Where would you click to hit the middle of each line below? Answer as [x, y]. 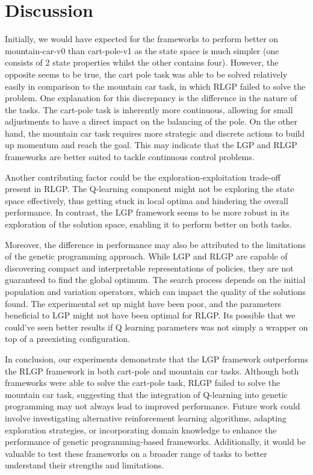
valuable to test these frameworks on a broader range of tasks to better [136, 453]
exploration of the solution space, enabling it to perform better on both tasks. [148, 224]
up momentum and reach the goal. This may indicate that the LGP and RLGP [151, 145]
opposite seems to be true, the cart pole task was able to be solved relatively [146, 74]
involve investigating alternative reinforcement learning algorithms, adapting [146, 418]
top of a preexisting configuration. [67, 339]
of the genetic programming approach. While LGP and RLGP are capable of [146, 256]
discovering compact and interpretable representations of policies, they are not [149, 268]
